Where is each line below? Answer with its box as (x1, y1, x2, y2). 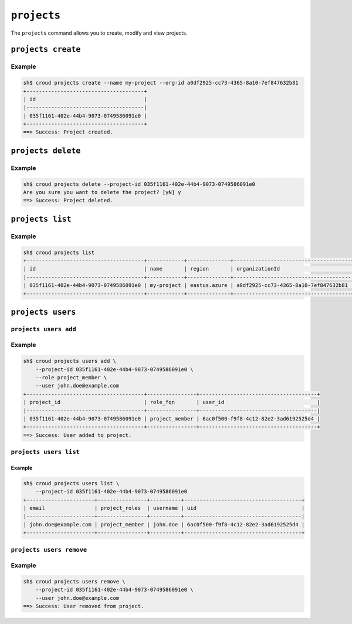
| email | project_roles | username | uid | (23, 505, 305, 512)
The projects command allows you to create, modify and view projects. (11, 29, 188, 36)
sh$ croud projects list (23, 249, 95, 256)
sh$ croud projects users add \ (23, 358, 117, 365)
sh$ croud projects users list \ (23, 480, 120, 486)
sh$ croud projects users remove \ (23, 578, 126, 585)
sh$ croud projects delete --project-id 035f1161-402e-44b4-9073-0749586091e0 (23, 181, 255, 188)
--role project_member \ (35, 374, 107, 381)
